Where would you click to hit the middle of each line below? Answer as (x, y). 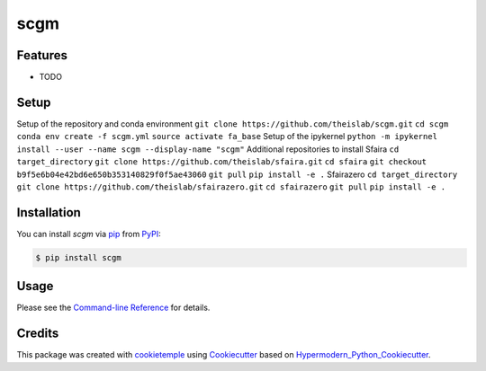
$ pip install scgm (78, 257)
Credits (38, 334)
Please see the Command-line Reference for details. (113, 308)
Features (42, 55)
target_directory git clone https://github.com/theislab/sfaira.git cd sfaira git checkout (222, 162)
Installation (49, 212)
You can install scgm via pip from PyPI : (89, 234)
